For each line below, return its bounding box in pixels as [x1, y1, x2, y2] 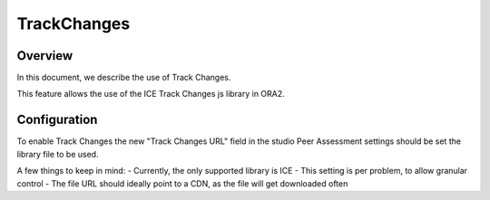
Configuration [16, 112, 98, 128]
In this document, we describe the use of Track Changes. [16, 72, 231, 83]
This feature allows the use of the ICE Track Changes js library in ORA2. [16, 89, 285, 100]
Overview [16, 48, 73, 63]
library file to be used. [16, 148, 99, 159]
